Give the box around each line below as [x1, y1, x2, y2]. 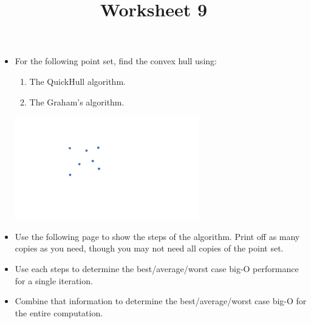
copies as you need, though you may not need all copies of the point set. [15, 242, 284, 255]
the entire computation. [15, 306, 103, 319]
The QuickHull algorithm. [29, 75, 126, 87]
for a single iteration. [15, 274, 93, 287]
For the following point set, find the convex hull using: [15, 55, 217, 67]
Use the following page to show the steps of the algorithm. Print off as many [15, 230, 300, 242]
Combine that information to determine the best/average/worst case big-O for [15, 295, 307, 307]
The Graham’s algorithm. [29, 95, 125, 108]
